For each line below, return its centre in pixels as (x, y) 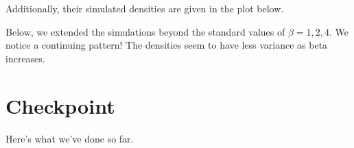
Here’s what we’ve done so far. (70, 138)
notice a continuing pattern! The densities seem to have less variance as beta (167, 45)
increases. (25, 58)
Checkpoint (60, 105)
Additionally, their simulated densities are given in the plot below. (145, 8)
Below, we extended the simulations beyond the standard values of (145, 31)
